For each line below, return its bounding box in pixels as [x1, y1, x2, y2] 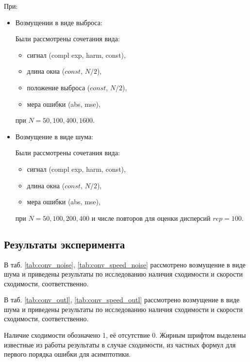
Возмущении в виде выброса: [15, 17, 102, 27]
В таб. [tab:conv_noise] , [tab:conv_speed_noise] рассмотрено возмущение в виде [4, 259, 246, 269]
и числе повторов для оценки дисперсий [91, 213, 211, 223]
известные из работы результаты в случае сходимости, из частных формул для [4, 339, 236, 349]
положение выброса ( [27, 82, 90, 92]
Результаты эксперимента [4, 236, 125, 251]
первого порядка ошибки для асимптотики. [4, 349, 131, 359]
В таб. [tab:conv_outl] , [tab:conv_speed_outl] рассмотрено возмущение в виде [4, 295, 240, 305]
